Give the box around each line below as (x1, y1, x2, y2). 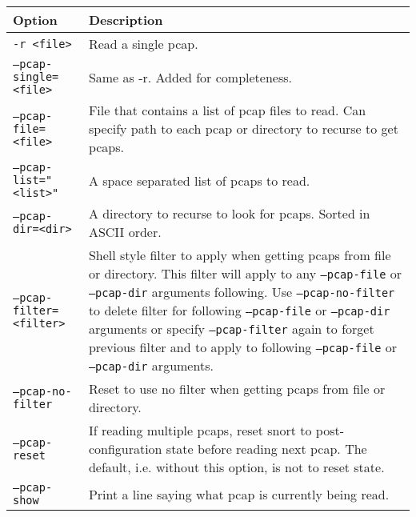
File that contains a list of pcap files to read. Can (88, 101, 366, 119)
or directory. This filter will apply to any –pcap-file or (88, 264, 402, 283)
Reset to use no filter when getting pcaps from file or (88, 379, 386, 398)
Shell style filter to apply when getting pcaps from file (88, 246, 391, 264)
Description (88, 10, 163, 29)
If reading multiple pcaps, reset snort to (88, 421, 312, 439)
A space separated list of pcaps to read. (88, 170, 310, 190)
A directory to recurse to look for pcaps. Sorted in (88, 204, 370, 222)
